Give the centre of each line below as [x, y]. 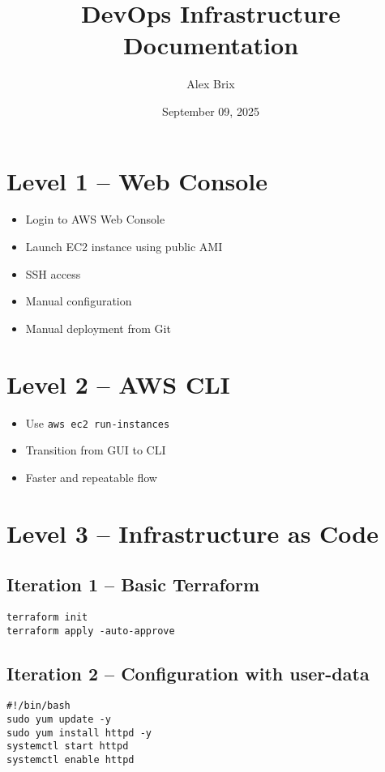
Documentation [211, 45]
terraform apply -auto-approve [91, 631]
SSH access [53, 273]
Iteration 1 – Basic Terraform [133, 584]
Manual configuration [79, 301]
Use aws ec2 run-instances [98, 422]
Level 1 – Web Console [137, 180]
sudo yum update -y [59, 720]
